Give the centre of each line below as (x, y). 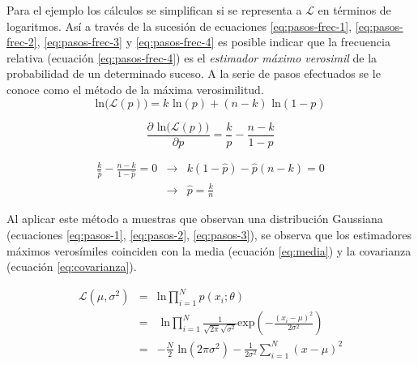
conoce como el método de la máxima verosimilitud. (135, 89)
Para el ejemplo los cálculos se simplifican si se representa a (154, 10)
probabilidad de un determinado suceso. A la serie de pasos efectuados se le (194, 73)
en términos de (354, 10)
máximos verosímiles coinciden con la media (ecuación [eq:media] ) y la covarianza (209, 250)
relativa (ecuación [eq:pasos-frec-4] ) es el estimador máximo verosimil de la (192, 57)
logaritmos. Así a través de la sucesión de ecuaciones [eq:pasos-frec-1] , (179, 26)
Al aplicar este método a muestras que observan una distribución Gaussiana (195, 219)
